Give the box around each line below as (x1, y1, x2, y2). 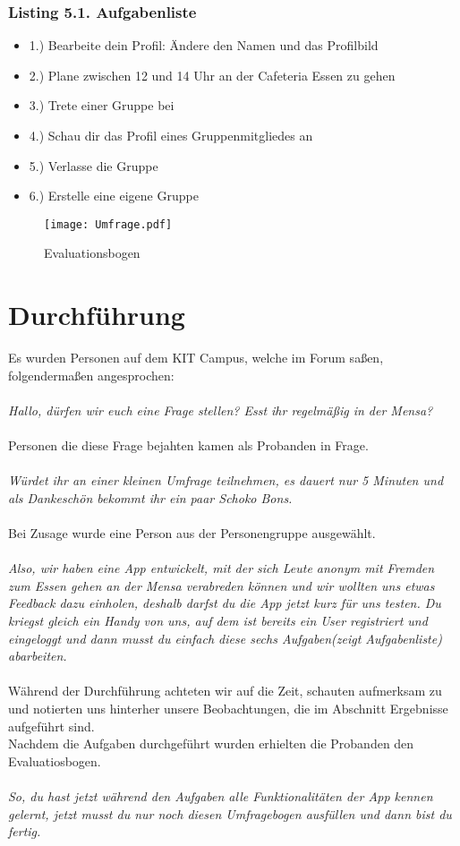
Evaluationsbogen (44, 244, 141, 262)
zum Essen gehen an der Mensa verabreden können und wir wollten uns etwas (8, 576, 435, 594)
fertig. (8, 822, 41, 841)
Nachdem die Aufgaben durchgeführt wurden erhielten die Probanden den (8, 734, 414, 753)
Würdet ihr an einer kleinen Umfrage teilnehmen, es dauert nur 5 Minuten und (8, 471, 444, 490)
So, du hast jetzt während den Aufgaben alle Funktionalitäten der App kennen (8, 787, 433, 805)
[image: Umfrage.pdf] (44, 218, 173, 231)
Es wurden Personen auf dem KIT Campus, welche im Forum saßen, (8, 348, 384, 367)
